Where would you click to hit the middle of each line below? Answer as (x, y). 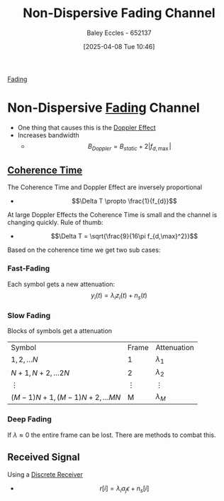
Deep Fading (29, 419)
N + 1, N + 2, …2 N (40, 373)
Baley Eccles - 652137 (119, 33)
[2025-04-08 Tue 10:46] (119, 46)
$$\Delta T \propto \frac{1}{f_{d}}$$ (124, 201)
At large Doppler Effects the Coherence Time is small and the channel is (112, 215)
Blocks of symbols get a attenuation (60, 331)
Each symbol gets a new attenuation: (61, 284)
